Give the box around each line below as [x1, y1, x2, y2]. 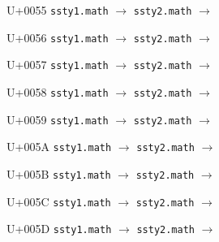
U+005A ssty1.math [6, 138, 112, 155]
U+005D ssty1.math [6, 220, 112, 237]
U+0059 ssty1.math [6, 110, 109, 127]
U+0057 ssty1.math [6, 56, 109, 73]
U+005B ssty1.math [6, 165, 111, 182]
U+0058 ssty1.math [6, 83, 109, 100]
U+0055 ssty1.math [6, 2, 109, 18]
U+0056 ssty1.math [6, 28, 109, 45]
